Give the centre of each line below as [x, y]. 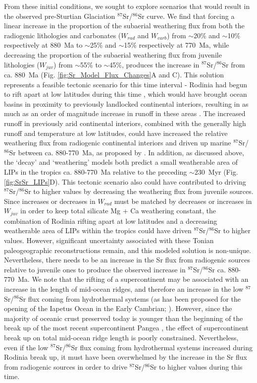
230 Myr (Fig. [216, 171]
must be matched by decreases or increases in [183, 201]
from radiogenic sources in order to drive [66, 366]
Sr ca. [217, 269]
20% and [207, 35]
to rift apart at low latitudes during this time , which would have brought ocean [126, 94]
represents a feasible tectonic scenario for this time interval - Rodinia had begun [126, 84]
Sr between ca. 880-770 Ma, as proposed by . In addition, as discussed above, [127, 152]
